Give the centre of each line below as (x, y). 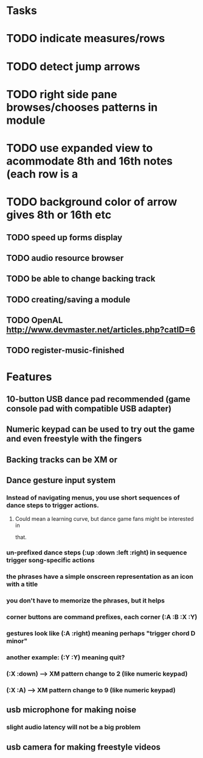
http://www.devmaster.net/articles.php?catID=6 (101, 330)
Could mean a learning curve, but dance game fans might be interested (105, 518)
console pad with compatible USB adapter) (89, 409)
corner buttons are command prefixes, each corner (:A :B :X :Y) (102, 617)
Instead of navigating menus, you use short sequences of (93, 498)
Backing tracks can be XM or (62, 459)
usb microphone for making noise (71, 710)
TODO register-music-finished (65, 350)
